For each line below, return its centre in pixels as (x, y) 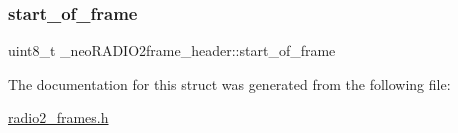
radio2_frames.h (58, 117)
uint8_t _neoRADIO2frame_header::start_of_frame (172, 50)
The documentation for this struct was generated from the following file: (229, 83)
